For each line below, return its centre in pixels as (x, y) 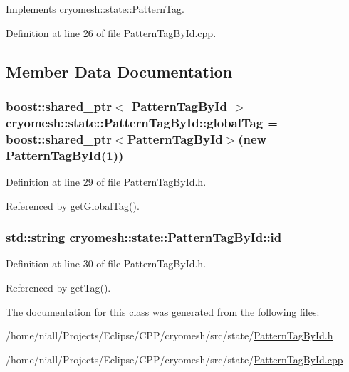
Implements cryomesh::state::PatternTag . (95, 9)
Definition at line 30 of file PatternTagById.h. (106, 264)
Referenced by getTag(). (58, 287)
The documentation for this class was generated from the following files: (163, 311)
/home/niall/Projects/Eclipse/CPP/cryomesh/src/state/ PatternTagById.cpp (174, 359)
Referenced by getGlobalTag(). (73, 205)
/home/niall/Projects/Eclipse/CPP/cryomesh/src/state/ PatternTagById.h (170, 335)
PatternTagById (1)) (65, 155)
